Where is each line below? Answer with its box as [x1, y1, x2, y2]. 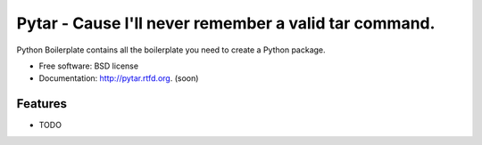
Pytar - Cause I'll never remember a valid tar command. [16, 13, 436, 33]
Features [16, 96, 67, 111]
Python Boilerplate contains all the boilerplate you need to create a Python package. [16, 44, 326, 55]
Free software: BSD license [38, 60, 138, 71]
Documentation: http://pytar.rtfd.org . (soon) [38, 73, 199, 84]
